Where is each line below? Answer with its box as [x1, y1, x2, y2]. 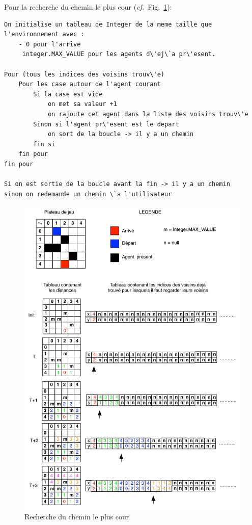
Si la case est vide [33, 90, 103, 98]
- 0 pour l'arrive [18, 40, 81, 48]
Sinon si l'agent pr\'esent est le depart [33, 120, 179, 128]
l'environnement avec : [4, 31, 85, 38]
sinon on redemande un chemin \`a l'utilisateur [4, 190, 172, 198]
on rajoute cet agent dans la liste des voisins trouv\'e [47, 110, 248, 118]
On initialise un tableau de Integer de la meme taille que [4, 20, 212, 28]
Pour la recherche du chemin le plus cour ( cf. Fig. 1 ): [4, 2, 172, 12]
